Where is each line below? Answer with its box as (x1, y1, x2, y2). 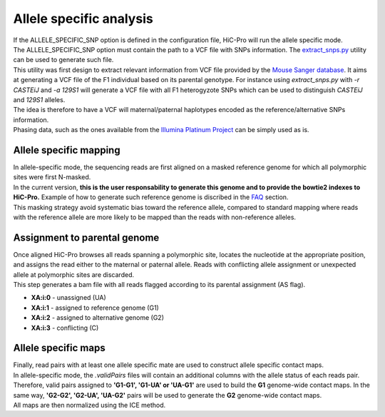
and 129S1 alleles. (13, 95, 66, 104)
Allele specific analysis (13, 11, 153, 26)
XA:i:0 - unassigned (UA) (31, 293, 106, 302)
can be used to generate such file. (13, 56, 114, 64)
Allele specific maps (13, 342, 106, 354)
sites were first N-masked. (13, 173, 91, 181)
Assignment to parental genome (13, 231, 160, 243)
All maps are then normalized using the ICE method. (13, 401, 166, 410)
